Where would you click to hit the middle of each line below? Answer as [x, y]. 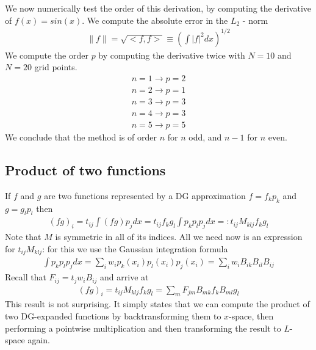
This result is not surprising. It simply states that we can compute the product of [157, 304]
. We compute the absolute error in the [155, 20]
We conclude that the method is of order [81, 137]
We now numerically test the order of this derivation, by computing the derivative [158, 8]
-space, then [251, 316]
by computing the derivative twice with [172, 55]
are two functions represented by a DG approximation [145, 195]
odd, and [205, 137]
